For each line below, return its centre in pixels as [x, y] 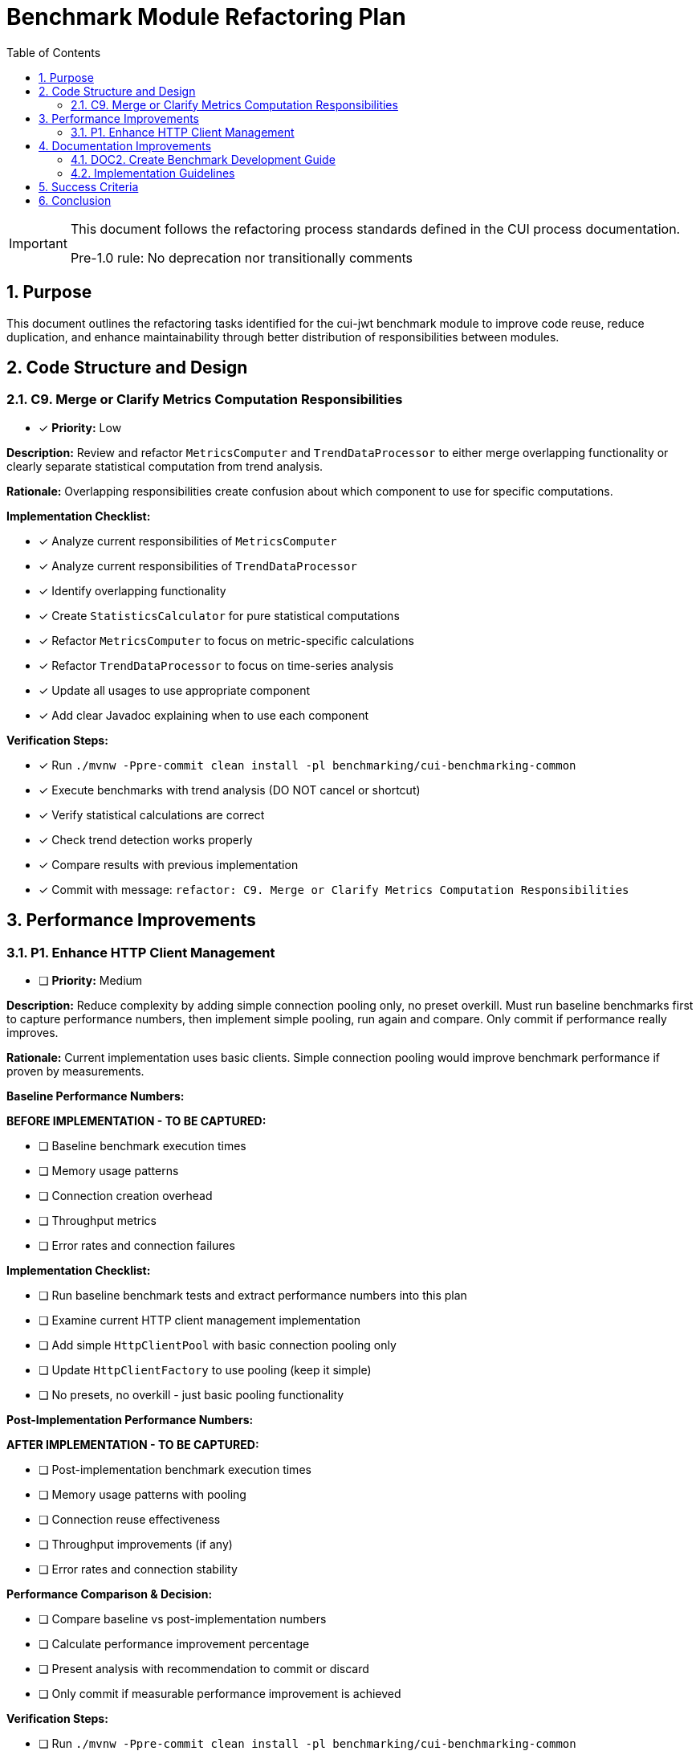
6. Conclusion [75, 200]
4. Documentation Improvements [125, 145]
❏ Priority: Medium [91, 981]
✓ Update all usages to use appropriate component [175, 690]
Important [38, 243]
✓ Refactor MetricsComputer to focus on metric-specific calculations [226, 640]
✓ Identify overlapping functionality [132, 590]
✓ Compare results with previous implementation [169, 864]
